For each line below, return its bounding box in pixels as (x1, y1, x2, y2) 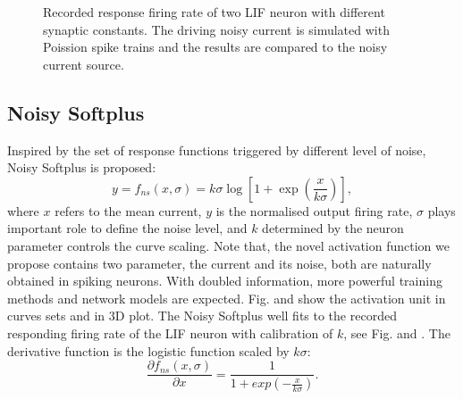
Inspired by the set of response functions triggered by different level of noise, (7, 140, 426, 159)
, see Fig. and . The (343, 323, 450, 342)
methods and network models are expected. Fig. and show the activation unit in (7, 288, 446, 307)
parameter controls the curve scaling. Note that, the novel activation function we (7, 236, 450, 254)
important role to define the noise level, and (7, 219, 248, 237)
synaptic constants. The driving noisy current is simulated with (43, 20, 390, 38)
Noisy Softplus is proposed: (7, 158, 156, 177)
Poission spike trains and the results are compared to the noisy (43, 37, 388, 56)
